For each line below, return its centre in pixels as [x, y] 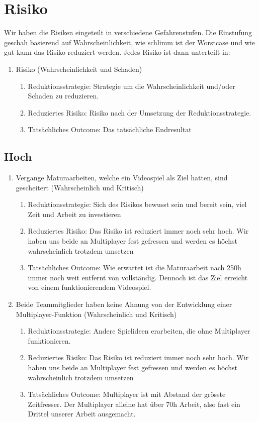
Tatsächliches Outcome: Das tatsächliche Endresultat [110, 129]
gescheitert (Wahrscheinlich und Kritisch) [80, 187]
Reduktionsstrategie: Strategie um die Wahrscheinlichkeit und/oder [132, 86]
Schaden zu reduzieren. [63, 96]
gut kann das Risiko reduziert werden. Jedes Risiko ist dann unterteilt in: [117, 52]
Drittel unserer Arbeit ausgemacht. [82, 414]
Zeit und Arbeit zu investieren [74, 214]
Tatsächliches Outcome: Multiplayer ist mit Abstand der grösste [127, 394]
